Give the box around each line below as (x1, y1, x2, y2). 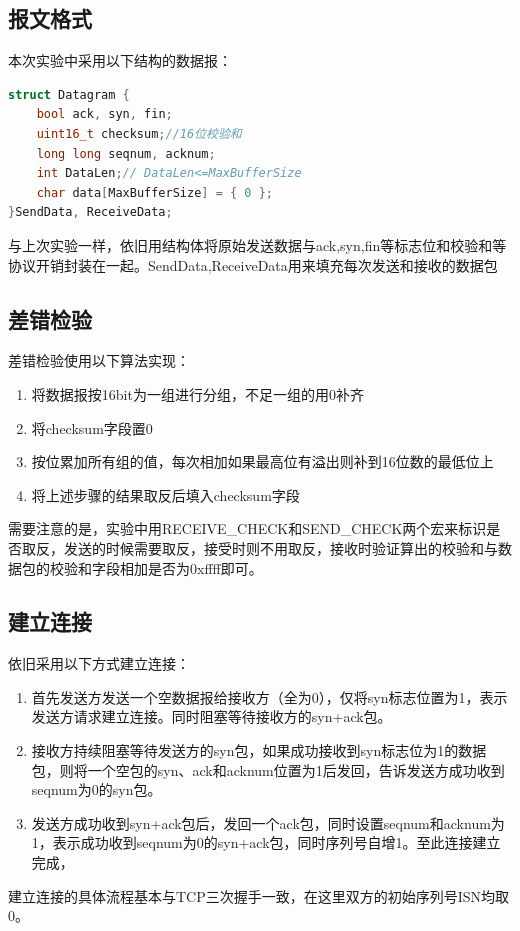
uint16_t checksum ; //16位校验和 (36, 126, 242, 141)
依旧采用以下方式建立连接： (8, 653, 190, 674)
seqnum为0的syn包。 (31, 779, 162, 800)
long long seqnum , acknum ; (36, 146, 216, 161)
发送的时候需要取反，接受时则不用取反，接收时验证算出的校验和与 (63, 537, 498, 558)
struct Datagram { (8, 87, 130, 102)
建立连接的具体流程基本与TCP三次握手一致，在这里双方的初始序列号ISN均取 (8, 885, 510, 906)
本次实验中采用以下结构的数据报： (8, 50, 232, 71)
